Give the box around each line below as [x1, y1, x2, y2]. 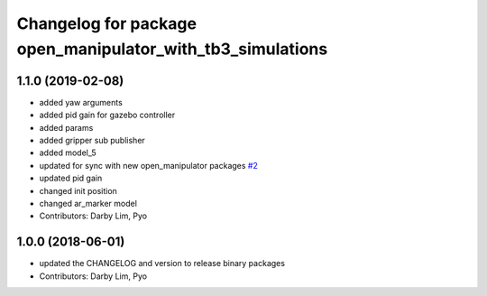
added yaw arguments [39, 97, 124, 107]
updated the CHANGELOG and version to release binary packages [39, 258, 286, 269]
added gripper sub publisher [39, 135, 146, 146]
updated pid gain [39, 172, 103, 184]
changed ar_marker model [39, 198, 137, 208]
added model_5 [39, 147, 96, 158]
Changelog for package [16, 14, 198, 33]
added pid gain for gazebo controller [39, 109, 176, 121]
